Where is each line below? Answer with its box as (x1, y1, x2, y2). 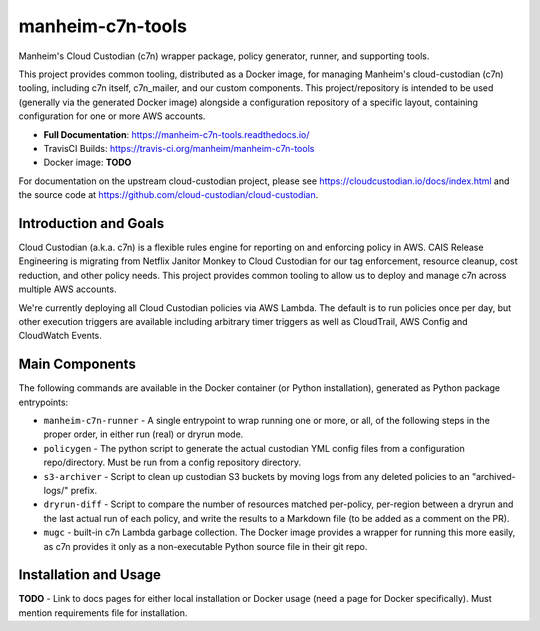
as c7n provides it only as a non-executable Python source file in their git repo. (43, 540, 368, 552)
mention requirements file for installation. (18, 606, 188, 619)
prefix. (70, 484, 98, 496)
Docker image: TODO (43, 156, 132, 169)
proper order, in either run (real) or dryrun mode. (43, 428, 244, 440)
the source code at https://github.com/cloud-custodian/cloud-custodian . (18, 189, 319, 201)
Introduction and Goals (18, 215, 165, 232)
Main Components (18, 356, 137, 373)
